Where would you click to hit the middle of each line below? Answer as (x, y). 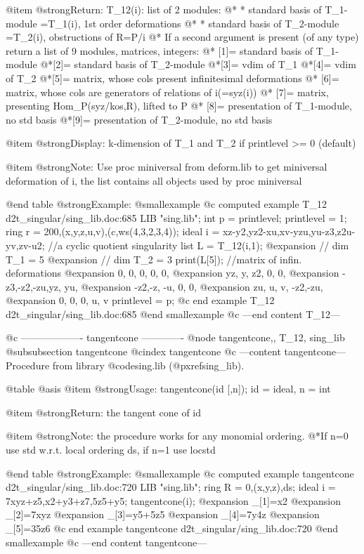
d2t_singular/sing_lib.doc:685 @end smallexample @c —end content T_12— (173, 314)
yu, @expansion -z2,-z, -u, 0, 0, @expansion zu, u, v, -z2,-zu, (194, 286)
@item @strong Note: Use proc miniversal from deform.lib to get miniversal (167, 166)
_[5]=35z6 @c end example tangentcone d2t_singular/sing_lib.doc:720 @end (172, 528)
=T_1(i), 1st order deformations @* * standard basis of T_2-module (190, 23)
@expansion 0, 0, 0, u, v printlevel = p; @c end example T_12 (140, 300)
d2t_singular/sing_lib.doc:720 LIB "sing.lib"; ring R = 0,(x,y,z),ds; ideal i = (171, 487)
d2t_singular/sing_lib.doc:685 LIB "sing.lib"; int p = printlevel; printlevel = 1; (176, 217)
